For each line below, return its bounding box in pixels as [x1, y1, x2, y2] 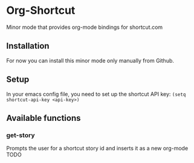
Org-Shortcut [6, 4, 76, 17]
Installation [6, 41, 50, 51]
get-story [6, 131, 35, 139]
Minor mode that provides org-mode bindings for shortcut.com [6, 23, 163, 31]
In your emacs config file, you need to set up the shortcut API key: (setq [6, 90, 186, 97]
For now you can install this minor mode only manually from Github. [6, 57, 174, 64]
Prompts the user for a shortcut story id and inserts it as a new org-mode [6, 145, 189, 152]
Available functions [6, 112, 81, 123]
